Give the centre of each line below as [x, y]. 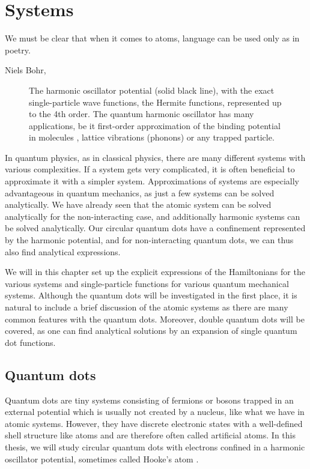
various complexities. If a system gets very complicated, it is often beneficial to [150, 169]
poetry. [18, 50]
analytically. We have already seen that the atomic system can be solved [138, 204]
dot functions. [30, 342]
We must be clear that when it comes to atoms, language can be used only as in [152, 38]
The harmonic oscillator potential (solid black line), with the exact [152, 90]
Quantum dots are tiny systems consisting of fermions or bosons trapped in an [149, 400]
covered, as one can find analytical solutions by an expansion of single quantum [151, 331]
